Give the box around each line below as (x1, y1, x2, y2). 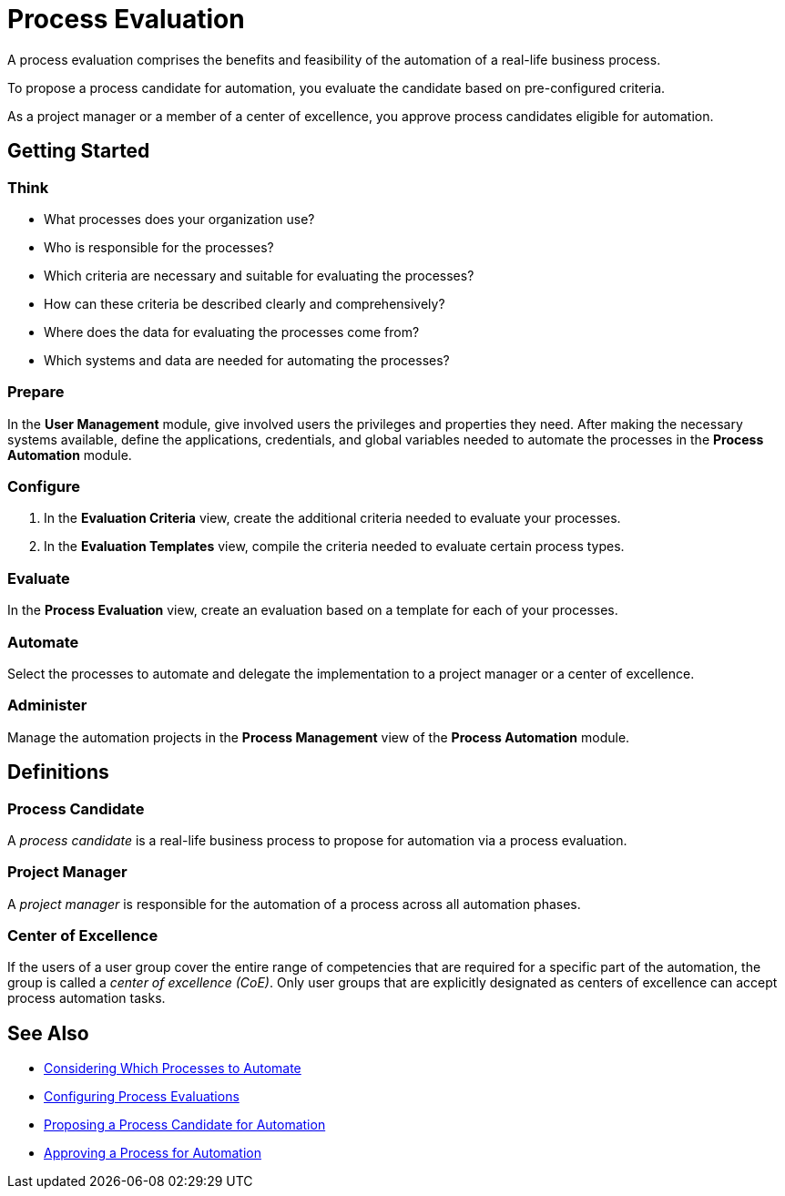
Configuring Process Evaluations (44, 1089, 240, 1105)
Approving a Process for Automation (44, 1145, 261, 1161)
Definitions (7, 761, 109, 784)
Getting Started (7, 139, 150, 163)
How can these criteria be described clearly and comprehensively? (44, 295, 445, 312)
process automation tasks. (7, 990, 166, 1007)
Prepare (7, 383, 65, 402)
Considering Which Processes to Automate (44, 1060, 301, 1077)
